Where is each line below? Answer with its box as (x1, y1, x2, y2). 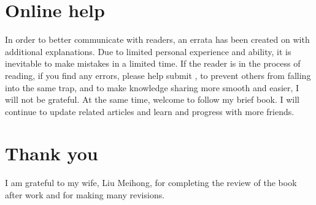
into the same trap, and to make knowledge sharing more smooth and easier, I (5, 81, 299, 94)
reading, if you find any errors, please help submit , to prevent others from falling (5, 69, 311, 81)
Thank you (5, 141, 98, 166)
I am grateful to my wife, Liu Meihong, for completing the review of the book (5, 176, 297, 189)
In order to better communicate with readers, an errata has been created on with (5, 33, 310, 46)
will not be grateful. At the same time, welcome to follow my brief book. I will (5, 93, 300, 106)
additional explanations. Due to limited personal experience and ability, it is (5, 45, 291, 58)
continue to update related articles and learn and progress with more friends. (5, 105, 295, 117)
